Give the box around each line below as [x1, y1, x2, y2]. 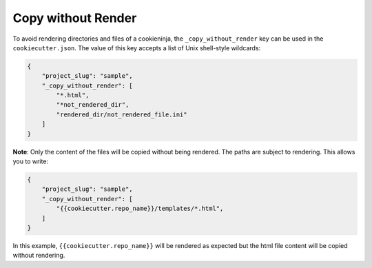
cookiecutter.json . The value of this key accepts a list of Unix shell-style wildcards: [12, 43, 261, 52]
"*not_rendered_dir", [56, 101, 130, 109]
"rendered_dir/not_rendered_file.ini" [56, 110, 187, 118]
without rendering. [12, 251, 65, 260]
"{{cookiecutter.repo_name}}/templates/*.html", [56, 205, 224, 213]
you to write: [12, 157, 48, 165]
